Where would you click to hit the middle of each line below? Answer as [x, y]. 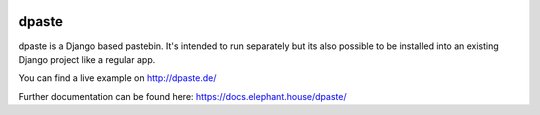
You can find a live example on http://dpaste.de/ [117, 78]
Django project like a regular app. [87, 59]
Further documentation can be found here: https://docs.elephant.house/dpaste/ [182, 96]
